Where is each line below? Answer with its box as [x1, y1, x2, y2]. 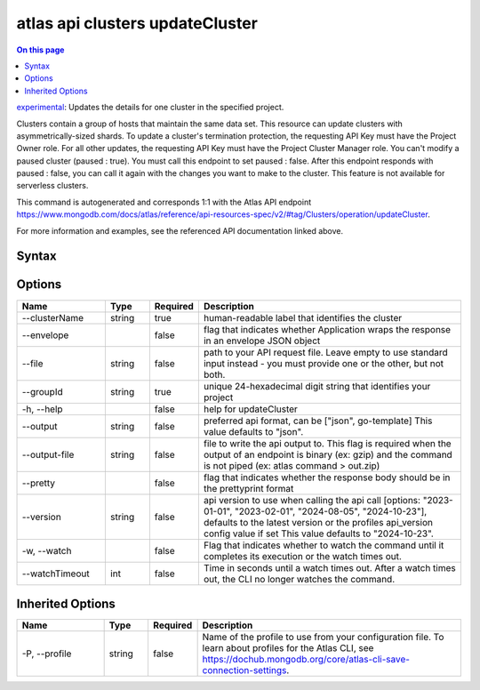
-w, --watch [21, 544, 72, 557]
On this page [16, 44, 65, 55]
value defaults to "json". [203, 425, 304, 437]
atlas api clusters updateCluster [16, 13, 258, 33]
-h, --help [21, 403, 63, 415]
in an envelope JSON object [203, 334, 321, 347]
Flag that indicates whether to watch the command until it [203, 539, 444, 551]
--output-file [21, 448, 75, 461]
